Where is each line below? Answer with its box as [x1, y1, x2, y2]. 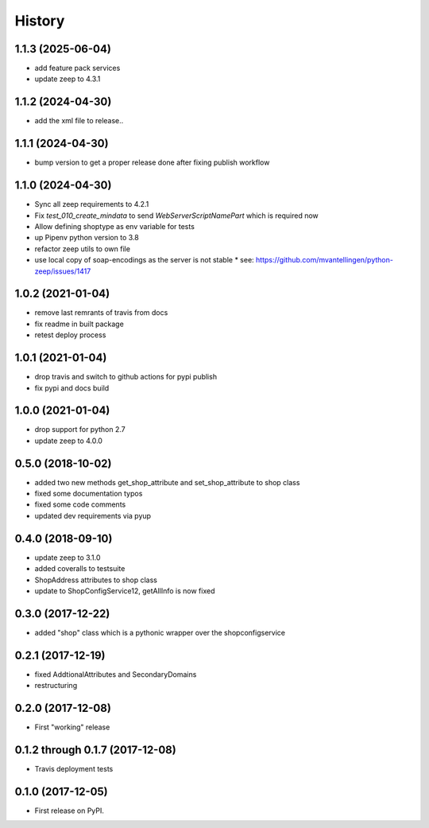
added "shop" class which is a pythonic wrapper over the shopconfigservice [34, 628, 286, 637]
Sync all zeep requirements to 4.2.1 [34, 200, 149, 209]
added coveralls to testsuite [34, 564, 126, 573]
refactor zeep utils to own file [34, 243, 131, 254]
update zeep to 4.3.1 [34, 74, 101, 84]
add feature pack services [34, 64, 121, 73]
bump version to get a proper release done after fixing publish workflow [34, 157, 270, 167]
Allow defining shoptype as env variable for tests [34, 221, 195, 231]
